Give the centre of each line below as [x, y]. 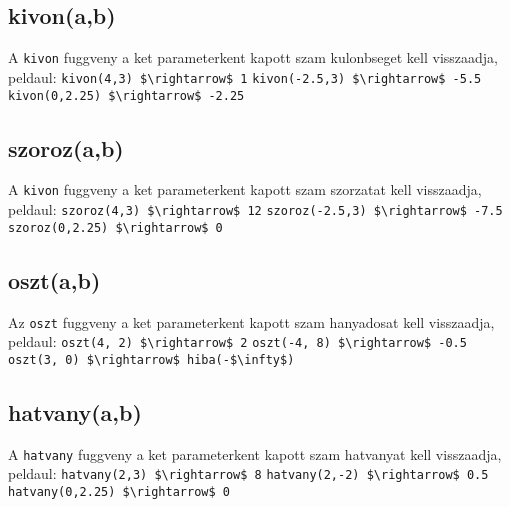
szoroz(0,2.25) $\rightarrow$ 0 [115, 227]
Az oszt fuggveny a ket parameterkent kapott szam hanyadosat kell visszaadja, [251, 321]
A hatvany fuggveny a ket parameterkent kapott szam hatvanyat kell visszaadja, [255, 453]
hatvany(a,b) [75, 411]
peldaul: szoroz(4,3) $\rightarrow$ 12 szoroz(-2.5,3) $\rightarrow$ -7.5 [255, 209]
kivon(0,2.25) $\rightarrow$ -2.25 [126, 95]
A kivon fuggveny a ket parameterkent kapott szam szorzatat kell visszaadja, [245, 189]
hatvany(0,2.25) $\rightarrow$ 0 [119, 492]
